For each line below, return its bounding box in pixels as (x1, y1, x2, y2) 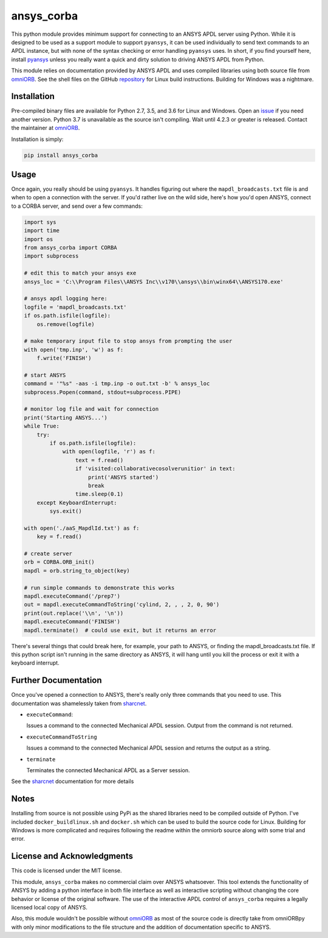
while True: (24, 423, 60, 430)
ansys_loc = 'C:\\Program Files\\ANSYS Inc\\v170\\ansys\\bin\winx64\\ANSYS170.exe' (24, 278, 284, 285)
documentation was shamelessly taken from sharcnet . (11, 699, 147, 707)
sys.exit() (49, 508, 82, 515)
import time (24, 227, 60, 234)
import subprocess (24, 253, 79, 259)
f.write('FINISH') (36, 355, 92, 361)
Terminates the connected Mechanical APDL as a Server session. (26, 766, 190, 774)
